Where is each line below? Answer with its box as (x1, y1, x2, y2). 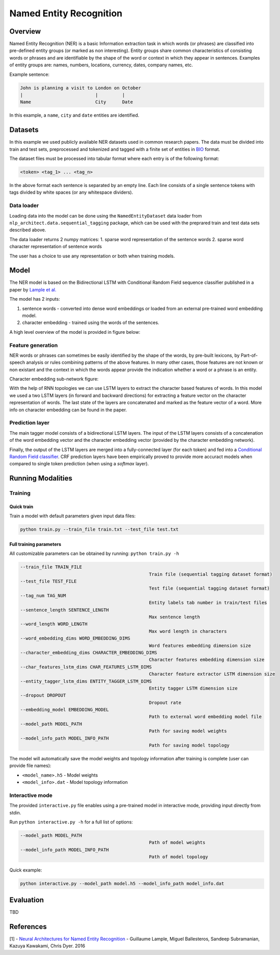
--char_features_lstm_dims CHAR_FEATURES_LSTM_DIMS (20, 664, 152, 670)
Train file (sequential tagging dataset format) (149, 571, 272, 577)
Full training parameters (9, 541, 62, 547)
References (9, 922, 47, 931)
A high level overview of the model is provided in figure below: (9, 329, 141, 335)
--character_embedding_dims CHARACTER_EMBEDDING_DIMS (20, 650, 157, 655)
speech (9, 359, 25, 365)
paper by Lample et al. (9, 286, 57, 293)
